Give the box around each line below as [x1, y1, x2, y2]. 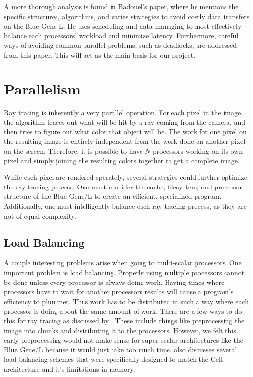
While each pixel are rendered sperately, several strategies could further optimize [4, 172, 247, 182]
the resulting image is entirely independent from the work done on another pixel [4, 136, 246, 146]
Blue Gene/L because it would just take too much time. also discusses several [4, 344, 237, 354]
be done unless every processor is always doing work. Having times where [4, 277, 225, 287]
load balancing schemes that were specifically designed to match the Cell [4, 354, 223, 364]
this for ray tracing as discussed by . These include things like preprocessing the [4, 315, 245, 325]
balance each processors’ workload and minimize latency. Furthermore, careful [4, 30, 239, 40]
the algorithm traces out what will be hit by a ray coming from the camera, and [4, 117, 246, 127]
